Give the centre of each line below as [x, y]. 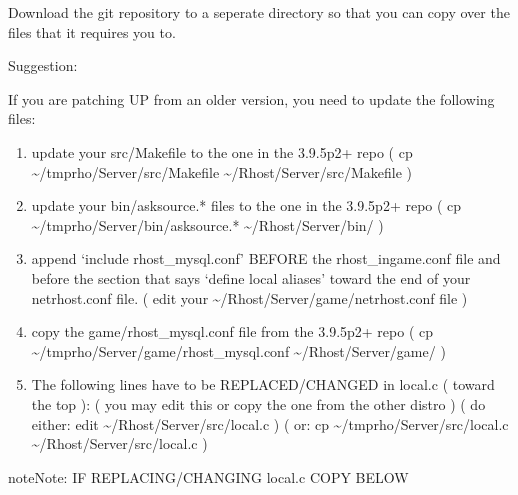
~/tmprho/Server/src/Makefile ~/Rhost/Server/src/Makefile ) [222, 171]
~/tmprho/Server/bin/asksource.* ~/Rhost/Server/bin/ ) [207, 224]
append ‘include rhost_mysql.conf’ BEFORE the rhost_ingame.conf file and [266, 258]
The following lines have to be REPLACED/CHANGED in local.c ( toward [263, 384]
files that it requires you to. [92, 31]
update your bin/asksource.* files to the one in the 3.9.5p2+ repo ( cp [246, 205]
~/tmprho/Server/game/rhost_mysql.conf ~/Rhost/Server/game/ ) [238, 350]
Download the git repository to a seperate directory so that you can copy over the [259, 12]
